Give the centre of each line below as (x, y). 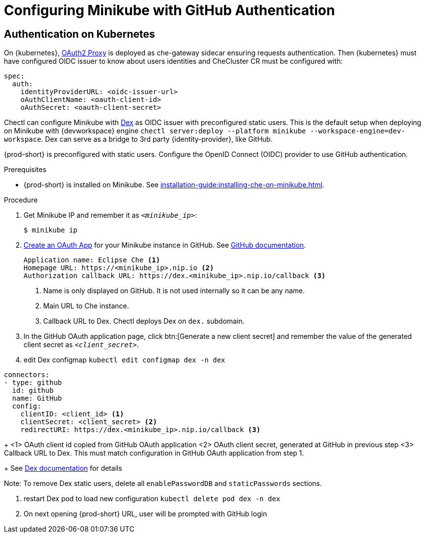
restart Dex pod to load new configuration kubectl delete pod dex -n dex (152, 499)
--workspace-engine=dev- (358, 131)
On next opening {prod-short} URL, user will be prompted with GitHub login (145, 514)
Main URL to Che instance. (86, 306)
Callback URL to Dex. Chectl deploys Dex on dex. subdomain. (144, 321)
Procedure (21, 200)
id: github (33, 391)
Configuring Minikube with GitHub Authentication (170, 10)
